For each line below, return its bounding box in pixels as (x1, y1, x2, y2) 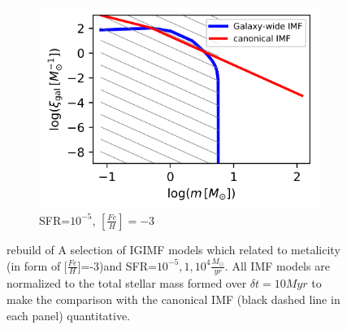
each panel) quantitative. (7, 306, 131, 323)
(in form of (7, 257, 61, 274)
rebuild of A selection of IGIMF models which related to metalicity (7, 240, 340, 257)
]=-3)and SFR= (77, 257, 157, 274)
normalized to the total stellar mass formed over (7, 275, 247, 292)
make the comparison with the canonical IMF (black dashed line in (7, 290, 340, 307)
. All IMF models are (224, 257, 330, 274)
